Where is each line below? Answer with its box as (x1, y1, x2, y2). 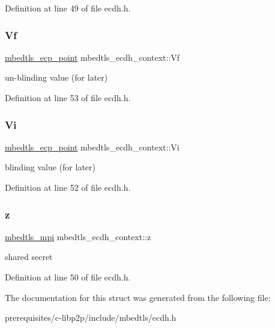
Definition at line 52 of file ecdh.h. (5, 181, 131, 193)
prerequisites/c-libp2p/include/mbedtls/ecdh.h (5, 311, 177, 324)
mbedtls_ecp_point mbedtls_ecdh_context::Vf (5, 51, 180, 63)
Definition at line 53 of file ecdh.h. (5, 91, 131, 104)
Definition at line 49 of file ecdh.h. (5, 2, 131, 14)
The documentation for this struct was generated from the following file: (5, 291, 271, 303)
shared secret (5, 250, 53, 263)
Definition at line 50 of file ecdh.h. (5, 271, 131, 283)
